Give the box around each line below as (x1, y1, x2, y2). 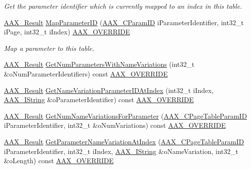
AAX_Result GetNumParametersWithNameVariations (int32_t (4, 59, 195, 69)
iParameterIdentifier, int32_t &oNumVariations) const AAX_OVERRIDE (4, 120, 226, 130)
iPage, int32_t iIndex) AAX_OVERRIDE (4, 27, 130, 37)
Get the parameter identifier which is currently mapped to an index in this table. (4, 1, 242, 11)
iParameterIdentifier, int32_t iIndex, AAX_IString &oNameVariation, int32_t (4, 146, 238, 156)
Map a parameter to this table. (4, 43, 95, 53)
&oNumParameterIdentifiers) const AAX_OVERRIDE (4, 68, 168, 78)
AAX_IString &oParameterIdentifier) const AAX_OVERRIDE (4, 94, 194, 105)
